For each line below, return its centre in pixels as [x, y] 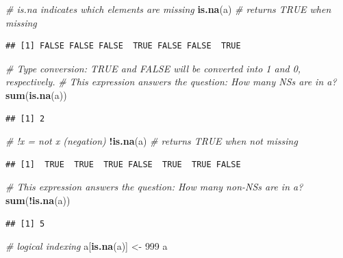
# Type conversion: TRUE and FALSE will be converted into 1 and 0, [153, 68]
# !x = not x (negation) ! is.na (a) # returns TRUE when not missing [152, 141]
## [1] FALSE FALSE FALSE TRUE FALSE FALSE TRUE [123, 46]
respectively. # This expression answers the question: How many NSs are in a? [171, 82]
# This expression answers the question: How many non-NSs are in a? [154, 187]
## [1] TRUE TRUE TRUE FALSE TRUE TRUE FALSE [123, 164]
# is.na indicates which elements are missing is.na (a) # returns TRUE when [168, 9]
